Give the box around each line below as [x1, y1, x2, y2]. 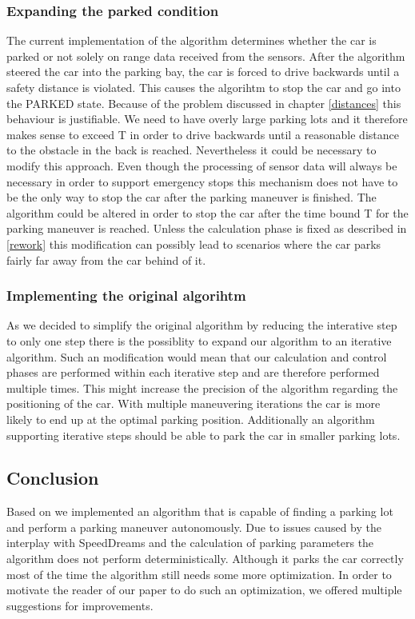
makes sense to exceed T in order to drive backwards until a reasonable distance [6, 126, 399, 142]
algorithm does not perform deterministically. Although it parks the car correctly [6, 550, 404, 567]
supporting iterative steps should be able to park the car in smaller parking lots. [6, 426, 401, 443]
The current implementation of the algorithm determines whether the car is [6, 32, 377, 49]
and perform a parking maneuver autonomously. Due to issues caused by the [6, 518, 381, 535]
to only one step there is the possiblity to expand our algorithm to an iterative [6, 332, 392, 349]
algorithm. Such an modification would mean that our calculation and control [6, 348, 387, 365]
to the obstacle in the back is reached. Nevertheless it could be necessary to [6, 142, 377, 158]
